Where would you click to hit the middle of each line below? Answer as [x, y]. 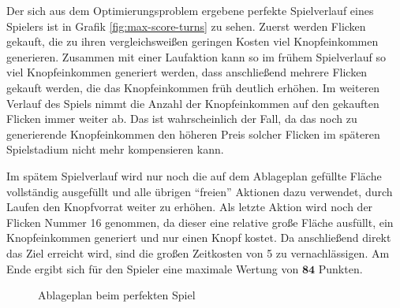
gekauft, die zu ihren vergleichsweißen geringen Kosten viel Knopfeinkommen [193, 41]
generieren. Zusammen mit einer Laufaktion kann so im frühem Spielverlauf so [196, 56]
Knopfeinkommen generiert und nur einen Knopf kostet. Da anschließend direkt [199, 237]
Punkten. [340, 268]
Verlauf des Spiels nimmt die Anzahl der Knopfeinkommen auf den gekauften [193, 103]
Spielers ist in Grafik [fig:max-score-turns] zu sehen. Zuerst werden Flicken [186, 26]
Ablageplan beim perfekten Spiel [117, 295]
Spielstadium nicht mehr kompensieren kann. [115, 149]
